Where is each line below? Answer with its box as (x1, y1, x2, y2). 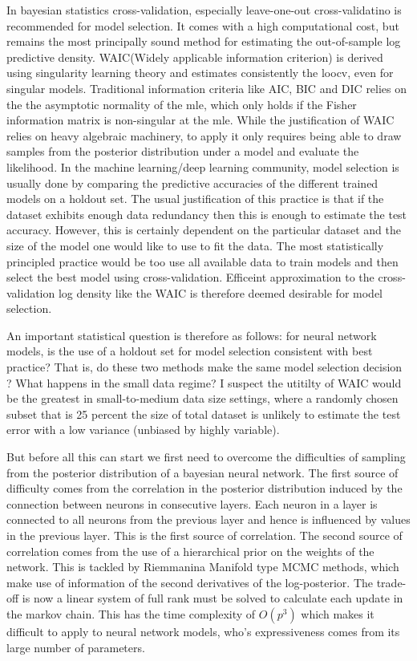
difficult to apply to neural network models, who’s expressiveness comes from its (6, 622, 400, 639)
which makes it (301, 605, 374, 622)
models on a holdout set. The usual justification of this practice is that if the (6, 190, 384, 207)
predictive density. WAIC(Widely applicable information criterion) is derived (6, 48, 383, 65)
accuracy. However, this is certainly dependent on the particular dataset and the (6, 221, 401, 238)
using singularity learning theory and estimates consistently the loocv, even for (6, 64, 394, 81)
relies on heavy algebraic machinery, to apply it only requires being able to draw (6, 127, 402, 144)
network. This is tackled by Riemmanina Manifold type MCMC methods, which (6, 558, 399, 575)
